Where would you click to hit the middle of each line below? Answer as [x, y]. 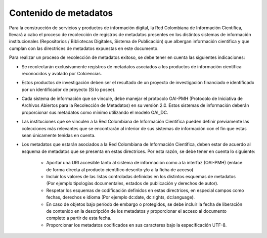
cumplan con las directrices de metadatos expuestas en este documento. [84, 48]
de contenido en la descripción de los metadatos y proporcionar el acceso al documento [136, 211]
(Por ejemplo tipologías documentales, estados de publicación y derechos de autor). [132, 184]
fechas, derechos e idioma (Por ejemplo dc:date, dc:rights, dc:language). [121, 197]
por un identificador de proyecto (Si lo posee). [68, 90]
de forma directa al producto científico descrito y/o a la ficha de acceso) [120, 169]
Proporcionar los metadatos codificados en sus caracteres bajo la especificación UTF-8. [136, 225]
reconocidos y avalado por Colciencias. [62, 73]
